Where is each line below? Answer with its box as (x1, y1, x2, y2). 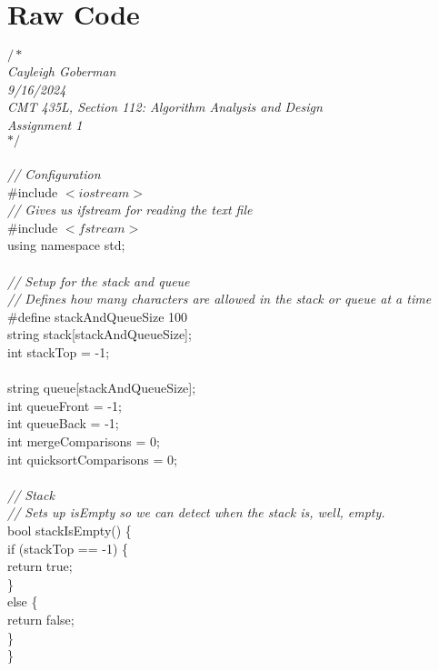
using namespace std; (7, 235, 125, 255)
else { (7, 592, 38, 611)
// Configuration (7, 165, 101, 184)
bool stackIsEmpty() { (7, 520, 132, 539)
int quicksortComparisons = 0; (7, 449, 177, 468)
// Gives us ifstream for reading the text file (7, 200, 253, 219)
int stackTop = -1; (7, 343, 110, 362)
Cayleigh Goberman (7, 62, 116, 81)
